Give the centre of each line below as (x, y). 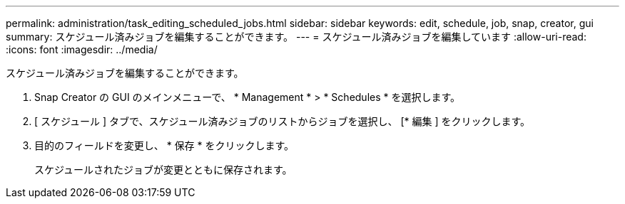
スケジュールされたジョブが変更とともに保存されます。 (163, 170)
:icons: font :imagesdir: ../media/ (82, 49)
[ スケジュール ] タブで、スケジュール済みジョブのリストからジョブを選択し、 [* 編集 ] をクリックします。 (283, 121)
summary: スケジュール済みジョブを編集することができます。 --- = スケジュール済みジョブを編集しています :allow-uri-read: (296, 37)
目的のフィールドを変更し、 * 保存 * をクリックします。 (164, 145)
